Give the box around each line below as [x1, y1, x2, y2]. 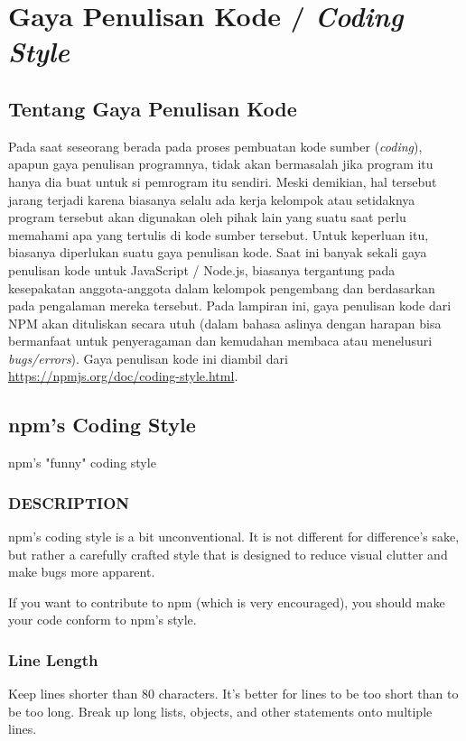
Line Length [8, 648, 98, 671]
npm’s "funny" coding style [8, 453, 156, 472]
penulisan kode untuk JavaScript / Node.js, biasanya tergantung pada [8, 260, 396, 279]
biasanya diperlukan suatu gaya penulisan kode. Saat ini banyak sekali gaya [8, 243, 427, 262]
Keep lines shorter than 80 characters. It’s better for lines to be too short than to [8, 684, 459, 703]
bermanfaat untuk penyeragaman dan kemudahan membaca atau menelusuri [8, 331, 433, 350]
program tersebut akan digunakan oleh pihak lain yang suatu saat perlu [8, 208, 406, 227]
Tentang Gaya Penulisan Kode [8, 94, 297, 122]
